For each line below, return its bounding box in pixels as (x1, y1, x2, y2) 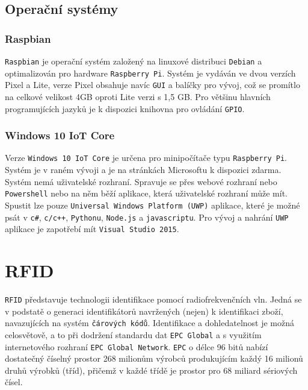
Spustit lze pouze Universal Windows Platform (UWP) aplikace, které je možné (5, 198, 300, 211)
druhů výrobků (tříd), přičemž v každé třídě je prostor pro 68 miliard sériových (5, 363, 298, 376)
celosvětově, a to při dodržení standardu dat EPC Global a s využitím (5, 328, 262, 341)
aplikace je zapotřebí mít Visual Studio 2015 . (5, 222, 179, 235)
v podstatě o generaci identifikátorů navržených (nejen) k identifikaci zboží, (5, 304, 283, 317)
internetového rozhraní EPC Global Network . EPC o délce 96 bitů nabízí (5, 340, 268, 353)
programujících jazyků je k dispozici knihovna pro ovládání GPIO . (5, 102, 245, 115)
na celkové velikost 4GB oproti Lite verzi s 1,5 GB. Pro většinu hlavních (5, 90, 271, 102)
